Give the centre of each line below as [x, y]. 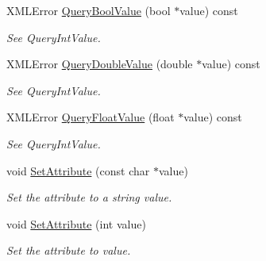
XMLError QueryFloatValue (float [91, 117]
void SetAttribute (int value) [76, 223]
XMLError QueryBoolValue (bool [89, 10]
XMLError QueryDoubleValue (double [100, 64]
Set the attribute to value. [69, 250]
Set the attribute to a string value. [89, 197]
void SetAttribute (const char [78, 170]
